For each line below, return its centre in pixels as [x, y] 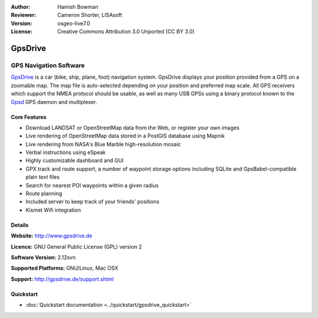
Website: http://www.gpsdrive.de [52, 236]
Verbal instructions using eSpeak [66, 152]
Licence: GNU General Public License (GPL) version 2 [77, 246]
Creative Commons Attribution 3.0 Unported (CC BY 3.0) [126, 32]
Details [20, 225]
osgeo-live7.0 [74, 23]
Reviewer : [24, 15]
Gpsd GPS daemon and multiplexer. [54, 102]
